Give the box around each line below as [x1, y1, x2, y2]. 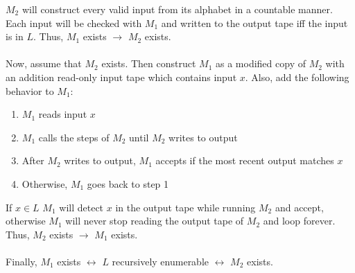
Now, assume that [6, 56, 82, 71]
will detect [59, 200, 104, 214]
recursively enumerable [112, 254, 209, 268]
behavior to [6, 83, 54, 98]
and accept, [275, 200, 324, 214]
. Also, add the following [245, 69, 349, 84]
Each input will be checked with [6, 15, 142, 30]
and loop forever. [263, 213, 336, 228]
